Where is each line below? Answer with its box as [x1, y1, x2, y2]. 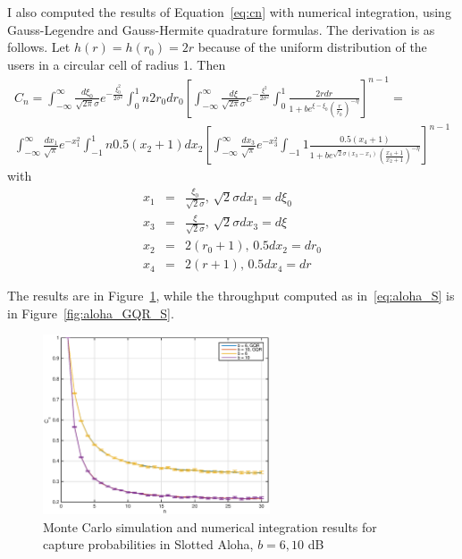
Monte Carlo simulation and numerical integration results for [43, 517, 377, 536]
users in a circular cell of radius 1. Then [7, 55, 226, 73]
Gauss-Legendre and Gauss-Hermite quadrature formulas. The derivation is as [7, 20, 435, 38]
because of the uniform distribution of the [197, 38, 427, 56]
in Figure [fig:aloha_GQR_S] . [7, 303, 174, 322]
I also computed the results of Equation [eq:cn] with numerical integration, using [7, 3, 451, 21]
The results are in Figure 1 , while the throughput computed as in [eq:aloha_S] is [7, 286, 455, 305]
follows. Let [7, 38, 71, 56]
